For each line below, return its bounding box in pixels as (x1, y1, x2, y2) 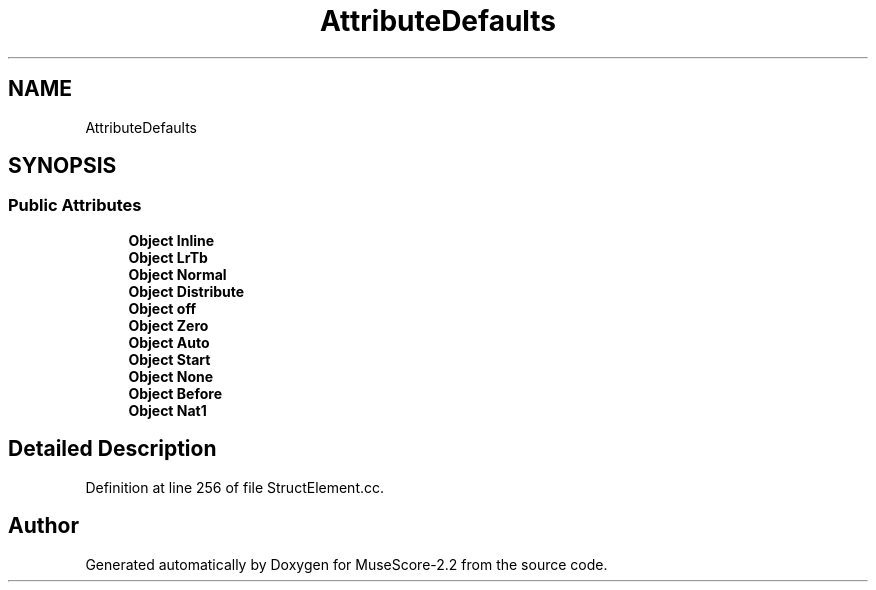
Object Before (128, 384, 222, 402)
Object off (128, 299, 196, 317)
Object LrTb (128, 248, 208, 266)
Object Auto (128, 333, 210, 351)
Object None (128, 367, 214, 385)
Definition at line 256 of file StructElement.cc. (85, 478, 385, 496)
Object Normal (128, 265, 227, 283)
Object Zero (128, 316, 209, 334)
